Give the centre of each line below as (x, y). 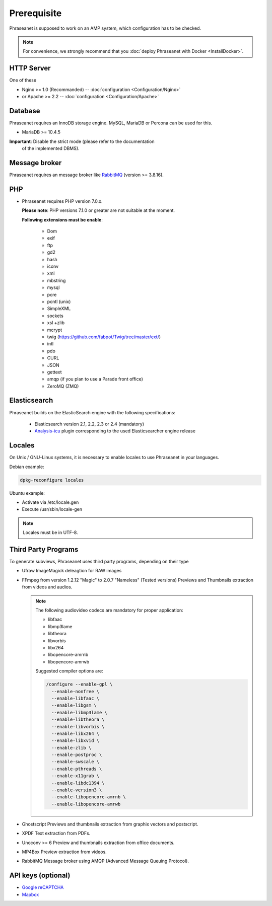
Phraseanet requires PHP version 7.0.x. (62, 201)
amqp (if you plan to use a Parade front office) (95, 379)
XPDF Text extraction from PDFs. (56, 834)
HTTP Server (30, 68)
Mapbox (30, 894)
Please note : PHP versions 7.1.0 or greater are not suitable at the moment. (98, 210)
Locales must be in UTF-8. (50, 533)
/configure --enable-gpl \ (79, 684)
